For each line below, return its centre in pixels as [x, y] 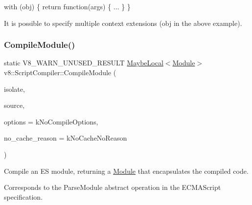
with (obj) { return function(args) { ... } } [67, 6]
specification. [23, 196]
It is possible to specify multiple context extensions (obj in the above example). [123, 23]
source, [14, 105]
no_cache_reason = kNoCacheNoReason [66, 138]
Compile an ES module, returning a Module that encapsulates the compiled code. [126, 171]
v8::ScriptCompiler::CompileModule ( [60, 72]
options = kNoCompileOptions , [51, 121]
